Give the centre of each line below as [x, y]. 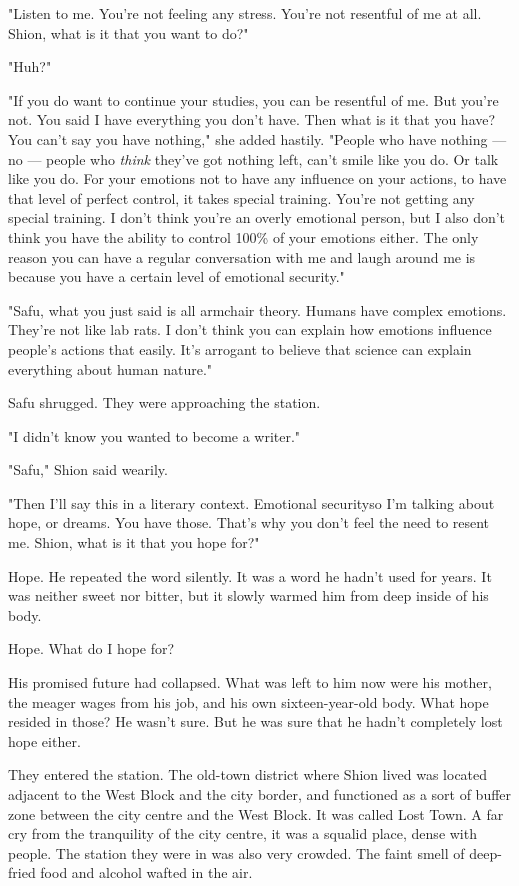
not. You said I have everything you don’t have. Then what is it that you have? [252, 119]
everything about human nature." [110, 368]
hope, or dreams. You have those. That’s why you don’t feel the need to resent [249, 522]
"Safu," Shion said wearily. [88, 469]
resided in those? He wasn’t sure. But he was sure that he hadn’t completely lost [255, 721]
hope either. [44, 740]
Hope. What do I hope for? [91, 648]
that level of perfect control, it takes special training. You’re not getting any [241, 197]
